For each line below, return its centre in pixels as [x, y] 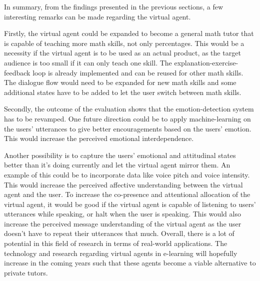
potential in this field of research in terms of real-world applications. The [116, 243]
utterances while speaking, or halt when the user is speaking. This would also [122, 214]
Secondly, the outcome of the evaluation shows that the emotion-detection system [129, 109]
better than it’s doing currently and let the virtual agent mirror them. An [117, 165]
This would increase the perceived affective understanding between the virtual [123, 184]
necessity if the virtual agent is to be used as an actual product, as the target [122, 53]
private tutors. [26, 272]
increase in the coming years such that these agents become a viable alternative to [130, 263]
